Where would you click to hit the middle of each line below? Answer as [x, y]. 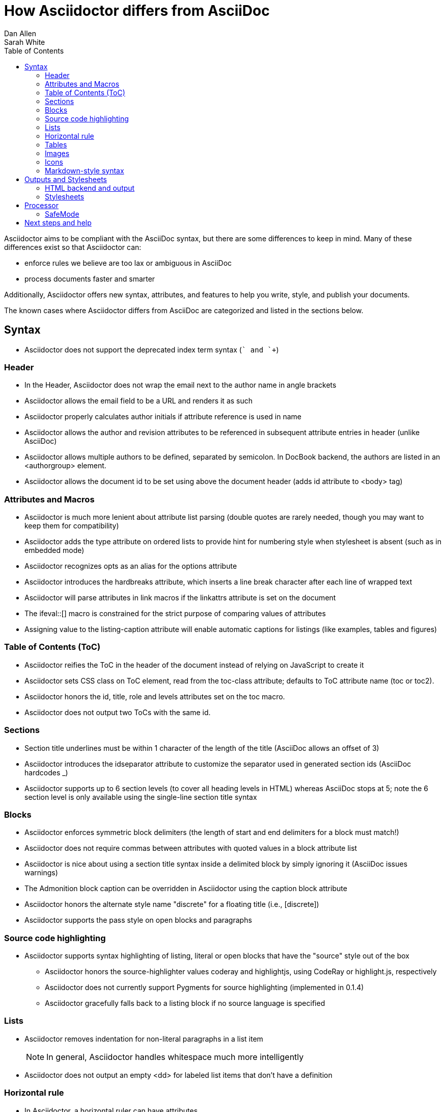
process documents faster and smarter [90, 279]
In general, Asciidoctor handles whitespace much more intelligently [175, 1057]
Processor [41, 205]
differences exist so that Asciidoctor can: [73, 247]
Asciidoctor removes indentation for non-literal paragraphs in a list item [144, 1039]
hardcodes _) [46, 772]
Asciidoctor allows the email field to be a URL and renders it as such [139, 401]
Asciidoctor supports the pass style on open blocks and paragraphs [138, 920]
